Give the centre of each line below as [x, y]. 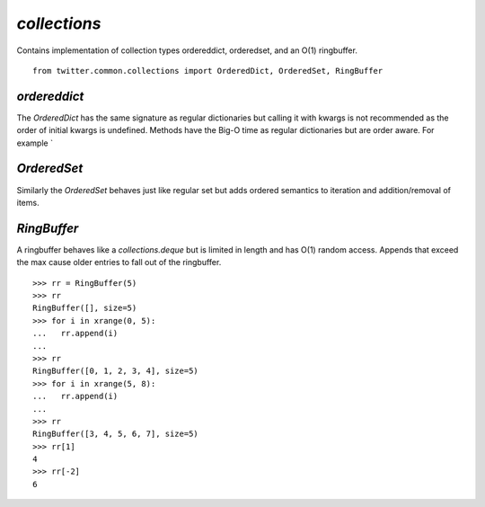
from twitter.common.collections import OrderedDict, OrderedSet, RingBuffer [208, 71]
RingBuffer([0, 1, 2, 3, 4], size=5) [116, 371]
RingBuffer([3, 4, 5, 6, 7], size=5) [116, 434]
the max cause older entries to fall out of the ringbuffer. [119, 262]
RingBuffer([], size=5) [85, 308]
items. [28, 202]
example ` [35, 143]
